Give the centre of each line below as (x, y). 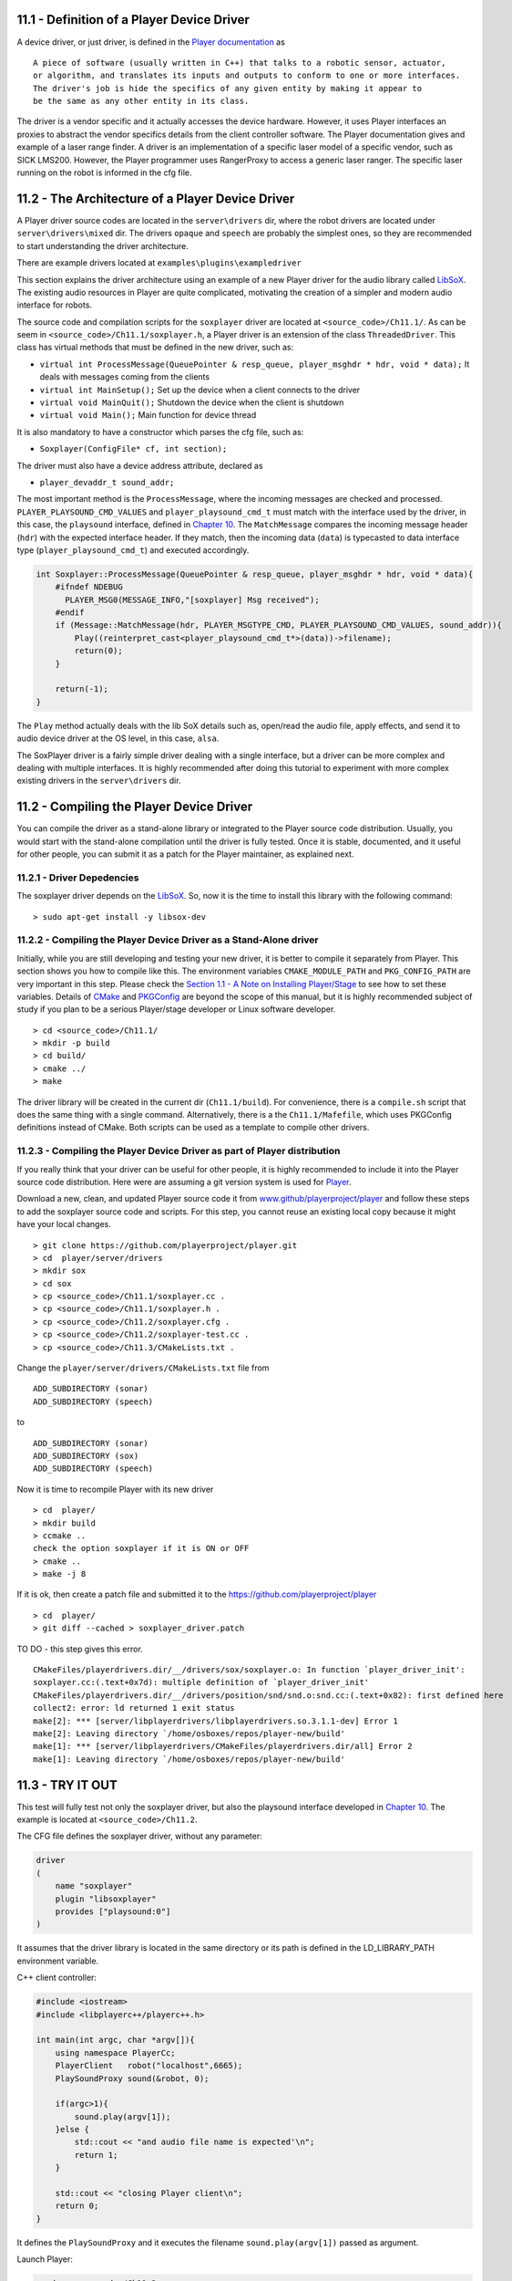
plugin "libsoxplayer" (106, 1899)
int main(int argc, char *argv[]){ (115, 2040)
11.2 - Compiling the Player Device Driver (135, 807)
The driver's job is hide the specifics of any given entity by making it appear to (228, 88)
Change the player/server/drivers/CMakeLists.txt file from (143, 1368)
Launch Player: (45, 2259)
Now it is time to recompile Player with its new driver (115, 1489)
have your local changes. (64, 1224)
